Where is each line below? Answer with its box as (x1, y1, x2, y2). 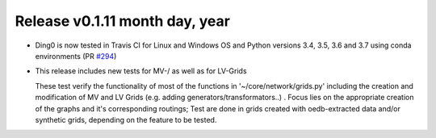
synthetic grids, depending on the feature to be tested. (35, 115, 217, 124)
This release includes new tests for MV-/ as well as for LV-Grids (35, 66, 247, 76)
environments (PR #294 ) (35, 51, 117, 61)
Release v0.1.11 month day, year (15, 12, 230, 30)
